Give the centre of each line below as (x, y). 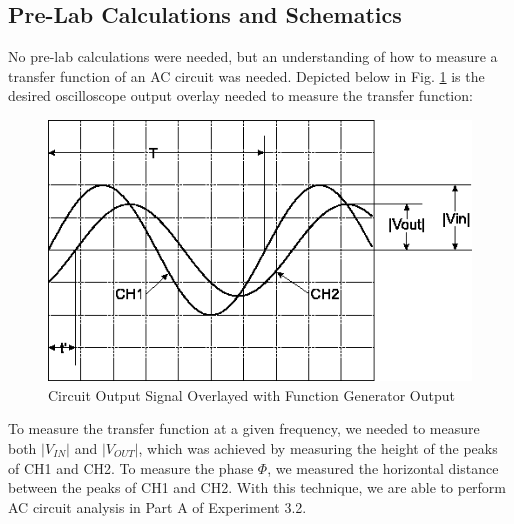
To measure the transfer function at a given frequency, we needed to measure (244, 428)
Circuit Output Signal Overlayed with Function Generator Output (251, 394)
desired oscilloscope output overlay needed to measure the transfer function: (240, 95)
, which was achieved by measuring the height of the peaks (318, 447)
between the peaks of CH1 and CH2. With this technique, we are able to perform (257, 487)
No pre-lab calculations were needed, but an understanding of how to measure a (253, 56)
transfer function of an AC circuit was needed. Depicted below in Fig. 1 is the (246, 75)
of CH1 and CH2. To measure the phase (131, 467)
